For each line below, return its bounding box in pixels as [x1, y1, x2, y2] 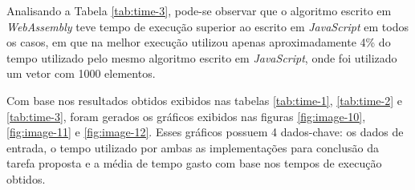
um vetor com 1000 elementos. [6, 65, 156, 82]
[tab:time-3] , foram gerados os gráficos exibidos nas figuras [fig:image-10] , [6, 107, 366, 124]
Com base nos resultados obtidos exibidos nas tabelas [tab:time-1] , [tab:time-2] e [6, 91, 403, 108]
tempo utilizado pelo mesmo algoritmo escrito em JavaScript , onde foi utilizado [6, 49, 397, 66]
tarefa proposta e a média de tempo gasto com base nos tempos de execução [6, 155, 382, 172]
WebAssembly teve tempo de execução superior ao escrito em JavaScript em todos [6, 18, 409, 34]
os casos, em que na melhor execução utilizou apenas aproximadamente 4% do [6, 34, 391, 51]
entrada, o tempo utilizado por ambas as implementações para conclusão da [6, 139, 379, 156]
